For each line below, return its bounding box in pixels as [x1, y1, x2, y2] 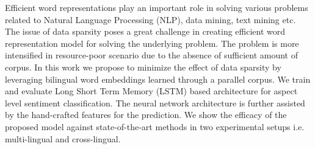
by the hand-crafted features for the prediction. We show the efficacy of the [5, 108, 287, 121]
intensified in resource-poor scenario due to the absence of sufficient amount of [5, 49, 299, 61]
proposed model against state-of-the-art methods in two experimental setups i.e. [5, 120, 305, 133]
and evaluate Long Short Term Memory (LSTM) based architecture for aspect [5, 85, 298, 97]
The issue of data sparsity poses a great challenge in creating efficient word [5, 25, 286, 38]
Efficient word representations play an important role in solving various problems [5, 1, 308, 13]
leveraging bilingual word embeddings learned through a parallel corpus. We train [5, 72, 311, 85]
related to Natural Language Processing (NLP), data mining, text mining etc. [5, 13, 296, 26]
